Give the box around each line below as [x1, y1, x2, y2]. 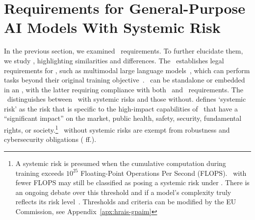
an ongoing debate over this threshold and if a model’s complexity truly [15, 187, 231, 197]
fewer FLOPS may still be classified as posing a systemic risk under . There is [15, 177, 250, 188]
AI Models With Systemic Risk [4, 17, 221, 37]
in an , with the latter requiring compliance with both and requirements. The [4, 84, 243, 94]
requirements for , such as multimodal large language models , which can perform [4, 65, 250, 75]
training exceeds [15, 167, 64, 178]
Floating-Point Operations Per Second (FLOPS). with [80, 167, 247, 178]
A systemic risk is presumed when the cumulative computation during [15, 158, 226, 168]
